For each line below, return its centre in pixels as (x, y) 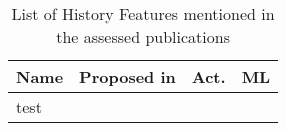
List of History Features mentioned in (143, 13)
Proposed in (127, 76)
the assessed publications (143, 36)
